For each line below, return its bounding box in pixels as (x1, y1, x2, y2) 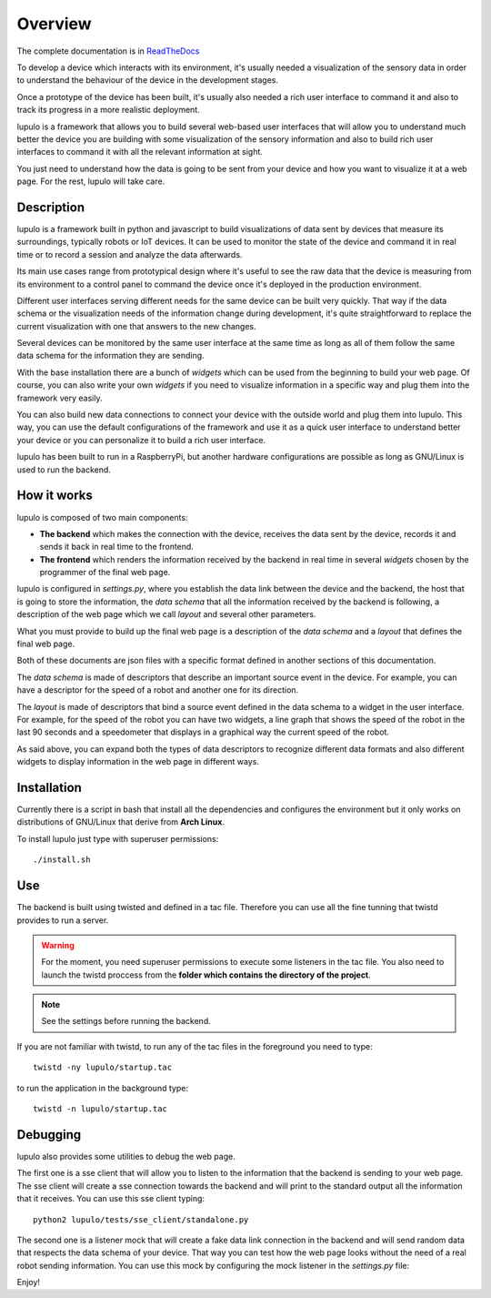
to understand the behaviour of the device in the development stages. (16, 75, 279, 86)
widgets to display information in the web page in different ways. (16, 756, 259, 767)
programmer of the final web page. (39, 567, 171, 578)
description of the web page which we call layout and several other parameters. (16, 609, 316, 620)
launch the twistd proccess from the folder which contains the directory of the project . (41, 969, 372, 980)
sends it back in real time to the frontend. (39, 542, 195, 553)
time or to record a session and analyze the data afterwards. (16, 248, 243, 259)
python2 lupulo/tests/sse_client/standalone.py (33, 1214, 249, 1224)
